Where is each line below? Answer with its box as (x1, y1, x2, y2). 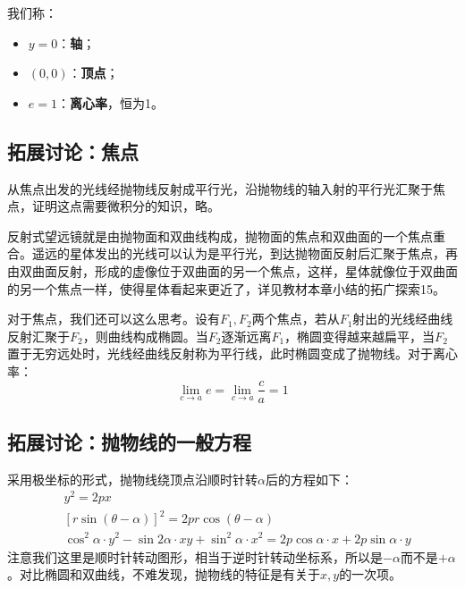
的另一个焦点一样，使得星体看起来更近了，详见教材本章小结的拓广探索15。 (7, 279, 445, 298)
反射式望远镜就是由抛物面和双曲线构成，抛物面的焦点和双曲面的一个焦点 (7, 226, 433, 245)
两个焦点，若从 (251, 309, 340, 328)
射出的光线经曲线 (352, 309, 453, 328)
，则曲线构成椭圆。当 (82, 326, 208, 345)
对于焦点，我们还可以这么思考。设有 (7, 309, 220, 328)
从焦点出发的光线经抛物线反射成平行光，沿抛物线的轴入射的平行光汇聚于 (7, 179, 433, 198)
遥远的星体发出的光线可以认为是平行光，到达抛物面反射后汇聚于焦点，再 (31, 244, 458, 263)
